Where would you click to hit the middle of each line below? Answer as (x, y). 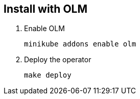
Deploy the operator (58, 60)
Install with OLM (46, 9)
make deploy (48, 75)
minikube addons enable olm (80, 44)
